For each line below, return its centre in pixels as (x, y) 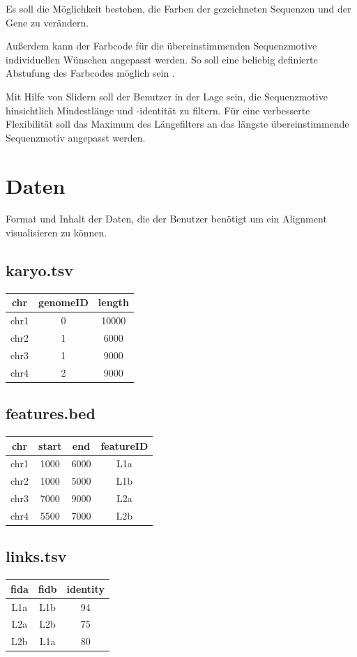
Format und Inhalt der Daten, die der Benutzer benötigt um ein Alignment (166, 219)
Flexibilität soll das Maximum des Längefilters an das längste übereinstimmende (177, 124)
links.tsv (36, 556)
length (113, 302)
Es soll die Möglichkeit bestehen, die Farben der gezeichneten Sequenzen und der (178, 8)
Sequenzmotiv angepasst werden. (76, 137)
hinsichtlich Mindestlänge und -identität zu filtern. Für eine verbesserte (158, 110)
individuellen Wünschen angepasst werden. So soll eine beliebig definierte (162, 59)
